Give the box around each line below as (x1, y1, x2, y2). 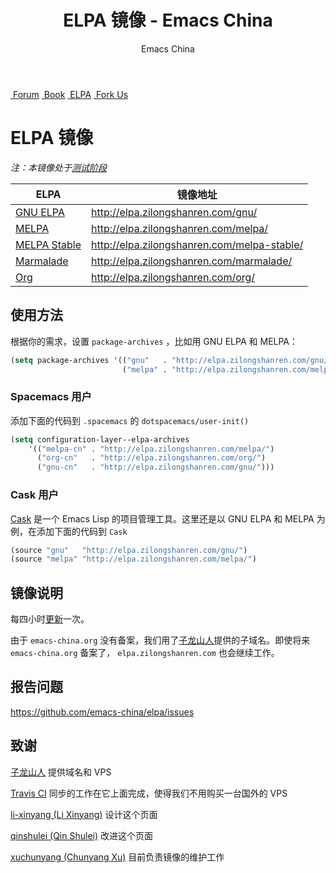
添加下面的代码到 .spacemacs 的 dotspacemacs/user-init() (10, 414, 250, 426)
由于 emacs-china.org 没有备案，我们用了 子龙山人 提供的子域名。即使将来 (10, 634, 311, 646)
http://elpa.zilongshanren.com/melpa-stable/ (91, 237, 304, 251)
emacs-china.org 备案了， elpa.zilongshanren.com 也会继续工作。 (10, 647, 280, 659)
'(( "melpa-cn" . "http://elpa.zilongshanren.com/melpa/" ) (28, 444, 275, 454)
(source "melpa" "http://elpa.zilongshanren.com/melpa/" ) (10, 554, 257, 565)
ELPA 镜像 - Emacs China (63, 9, 273, 32)
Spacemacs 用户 (10, 390, 92, 404)
